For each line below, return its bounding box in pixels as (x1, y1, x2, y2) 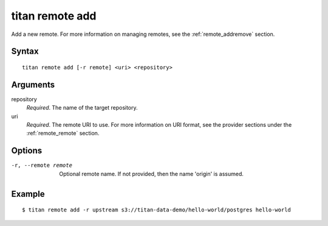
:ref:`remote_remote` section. (26, 130, 100, 137)
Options (11, 146, 43, 156)
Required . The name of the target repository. (26, 104, 138, 111)
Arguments (11, 79, 55, 90)
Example (11, 189, 45, 199)
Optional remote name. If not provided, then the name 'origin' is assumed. (59, 170, 244, 177)
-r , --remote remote (11, 162, 73, 169)
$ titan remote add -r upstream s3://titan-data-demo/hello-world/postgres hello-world (22, 207, 292, 213)
